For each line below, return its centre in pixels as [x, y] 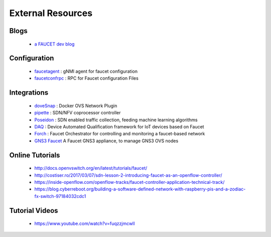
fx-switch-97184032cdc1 [60, 196]
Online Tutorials [35, 155]
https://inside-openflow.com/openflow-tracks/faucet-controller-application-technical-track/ [129, 182]
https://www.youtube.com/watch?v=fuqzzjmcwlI [85, 223]
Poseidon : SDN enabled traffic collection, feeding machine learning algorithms [116, 120]
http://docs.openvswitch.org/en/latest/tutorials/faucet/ [91, 168]
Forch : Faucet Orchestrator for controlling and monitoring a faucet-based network [120, 134]
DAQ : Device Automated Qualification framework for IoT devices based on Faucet [119, 127]
